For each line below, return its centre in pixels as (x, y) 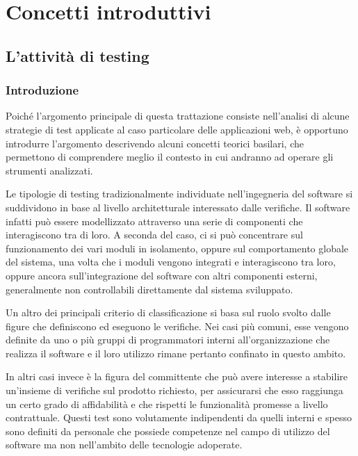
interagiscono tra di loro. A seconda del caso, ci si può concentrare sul (154, 235)
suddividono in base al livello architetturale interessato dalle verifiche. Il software (178, 207)
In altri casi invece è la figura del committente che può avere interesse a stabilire (177, 376)
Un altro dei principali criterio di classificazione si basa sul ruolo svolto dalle (168, 312)
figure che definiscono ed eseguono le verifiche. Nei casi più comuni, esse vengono (177, 326)
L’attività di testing (78, 55)
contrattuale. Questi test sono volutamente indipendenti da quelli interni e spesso (179, 417)
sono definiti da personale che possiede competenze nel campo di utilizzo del (168, 431)
